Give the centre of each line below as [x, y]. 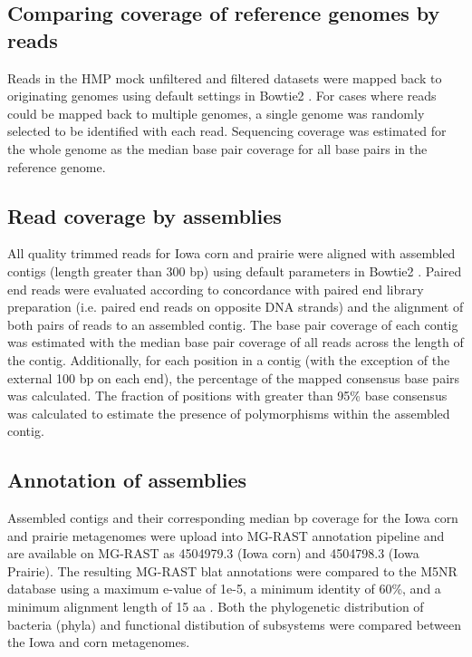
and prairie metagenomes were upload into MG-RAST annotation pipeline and [226, 535]
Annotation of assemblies [127, 480]
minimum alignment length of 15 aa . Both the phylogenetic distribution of [216, 607]
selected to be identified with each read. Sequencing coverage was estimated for [227, 131]
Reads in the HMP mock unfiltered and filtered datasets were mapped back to [225, 77]
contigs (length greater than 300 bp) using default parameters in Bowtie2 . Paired [235, 271]
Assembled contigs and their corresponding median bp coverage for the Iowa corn [233, 518]
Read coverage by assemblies [144, 215]
